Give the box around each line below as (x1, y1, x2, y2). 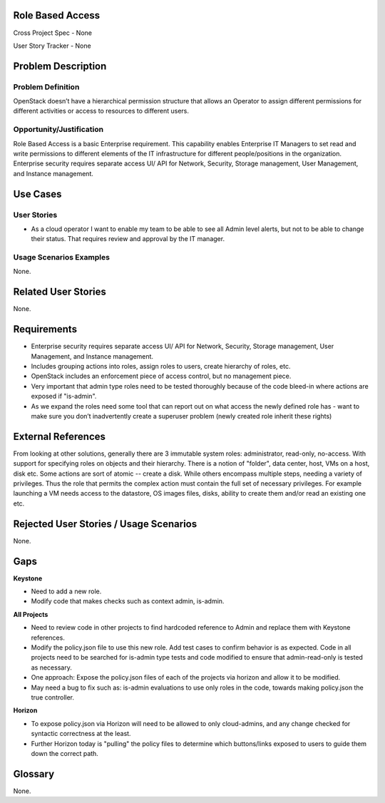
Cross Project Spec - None (13, 29, 93, 37)
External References (13, 430, 106, 442)
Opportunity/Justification (13, 125, 103, 135)
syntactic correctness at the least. (31, 730, 131, 738)
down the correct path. (31, 749, 99, 757)
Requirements (13, 323, 78, 335)
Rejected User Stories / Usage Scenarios (13, 518, 197, 530)
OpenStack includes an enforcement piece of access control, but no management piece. (31, 372, 292, 381)
